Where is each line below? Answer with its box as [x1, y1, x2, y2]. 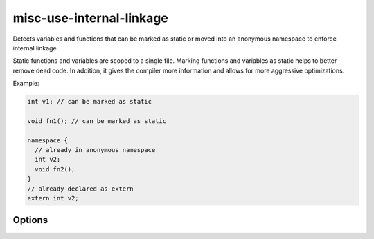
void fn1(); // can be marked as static [27, 117, 166, 124]
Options [12, 214, 48, 226]
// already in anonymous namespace [35, 146, 156, 154]
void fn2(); [35, 165, 75, 173]
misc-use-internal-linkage [12, 10, 169, 26]
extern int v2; [27, 194, 79, 202]
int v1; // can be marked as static [27, 97, 152, 106]
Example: [12, 79, 39, 88]
